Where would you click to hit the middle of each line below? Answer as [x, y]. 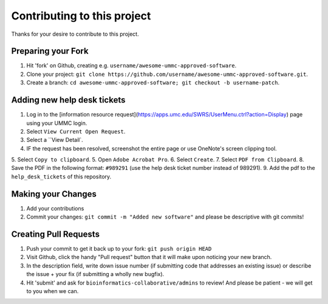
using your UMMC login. [57, 123]
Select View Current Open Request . [76, 131]
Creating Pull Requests [56, 234]
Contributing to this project [81, 16]
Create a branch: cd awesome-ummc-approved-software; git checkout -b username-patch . [153, 83]
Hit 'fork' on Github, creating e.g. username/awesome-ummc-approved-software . [132, 66]
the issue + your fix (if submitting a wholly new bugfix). [95, 274]
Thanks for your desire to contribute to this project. [75, 34]
